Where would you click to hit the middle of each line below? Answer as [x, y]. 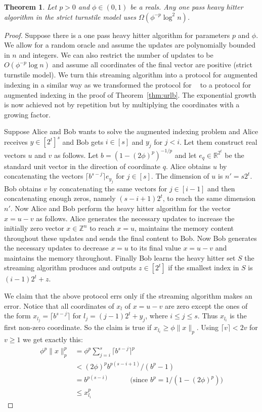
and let [186, 155]
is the [238, 316]
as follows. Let [76, 155]
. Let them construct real [219, 141]
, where [157, 316]
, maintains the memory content [184, 228]
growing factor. [27, 114]
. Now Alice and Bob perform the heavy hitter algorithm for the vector [120, 208]
